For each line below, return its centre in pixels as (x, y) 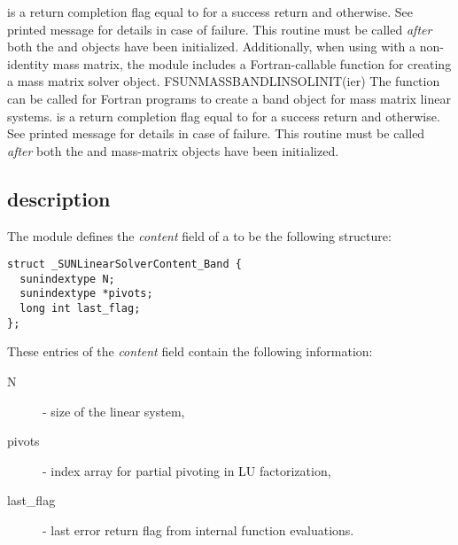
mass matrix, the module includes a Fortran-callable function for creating (252, 63)
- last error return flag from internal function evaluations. (198, 529)
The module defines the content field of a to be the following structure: (199, 235)
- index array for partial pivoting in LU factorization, (187, 470)
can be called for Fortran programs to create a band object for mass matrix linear (229, 98)
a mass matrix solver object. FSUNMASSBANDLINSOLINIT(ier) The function (224, 81)
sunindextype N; (67, 279)
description (59, 198)
